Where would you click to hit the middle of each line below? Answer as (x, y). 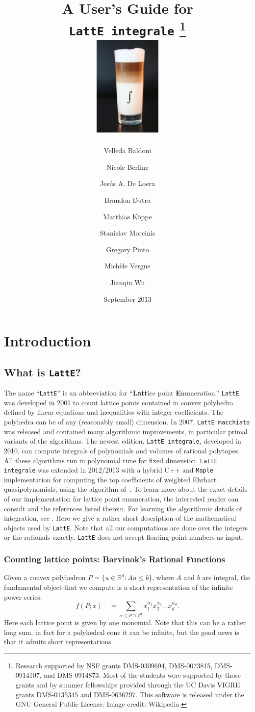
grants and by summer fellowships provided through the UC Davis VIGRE (128, 685)
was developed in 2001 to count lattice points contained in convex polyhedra (119, 402)
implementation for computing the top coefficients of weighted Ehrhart (110, 479)
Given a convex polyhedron (45, 577)
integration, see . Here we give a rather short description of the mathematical (120, 518)
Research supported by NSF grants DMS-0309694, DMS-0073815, (114, 665)
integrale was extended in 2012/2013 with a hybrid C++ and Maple (109, 470)
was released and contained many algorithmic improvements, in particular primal (126, 431)
